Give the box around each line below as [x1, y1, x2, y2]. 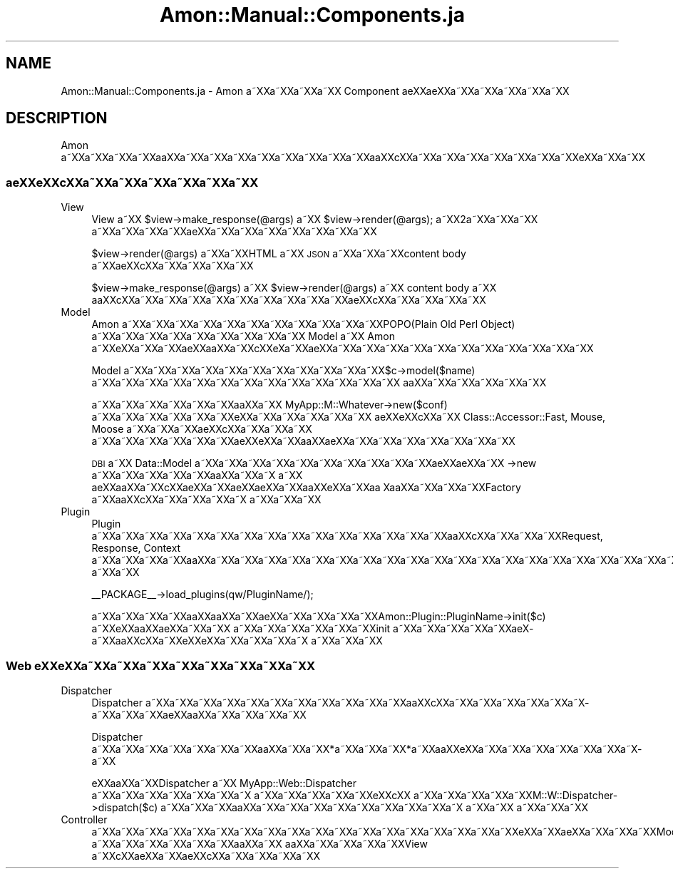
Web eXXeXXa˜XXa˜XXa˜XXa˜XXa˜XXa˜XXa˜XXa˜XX [6, 658, 316, 673]
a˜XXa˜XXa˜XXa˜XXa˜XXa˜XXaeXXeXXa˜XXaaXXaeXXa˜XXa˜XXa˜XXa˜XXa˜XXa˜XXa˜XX [91, 435, 515, 448]
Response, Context [91, 542, 181, 555]
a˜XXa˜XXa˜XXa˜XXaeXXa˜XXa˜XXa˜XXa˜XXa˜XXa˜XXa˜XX [91, 225, 377, 238]
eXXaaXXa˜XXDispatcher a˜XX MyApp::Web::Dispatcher [91, 776, 357, 789]
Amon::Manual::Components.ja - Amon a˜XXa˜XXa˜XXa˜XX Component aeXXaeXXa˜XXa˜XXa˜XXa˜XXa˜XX [61, 84, 570, 97]
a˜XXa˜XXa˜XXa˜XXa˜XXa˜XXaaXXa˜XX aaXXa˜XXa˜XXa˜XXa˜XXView [91, 837, 428, 850]
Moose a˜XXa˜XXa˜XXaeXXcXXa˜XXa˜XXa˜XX [91, 423, 312, 436]
